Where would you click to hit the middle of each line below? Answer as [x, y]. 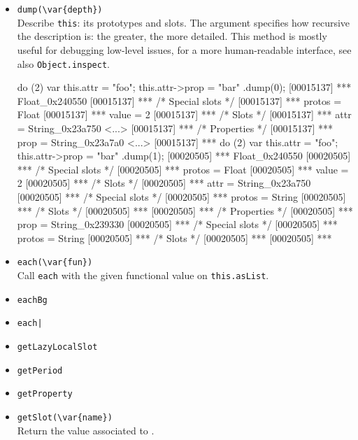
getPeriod [40, 370]
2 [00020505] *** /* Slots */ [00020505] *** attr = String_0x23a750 [164, 183]
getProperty [45, 394]
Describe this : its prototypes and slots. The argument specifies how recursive [184, 22]
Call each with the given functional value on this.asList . [143, 275]
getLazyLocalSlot [57, 347]
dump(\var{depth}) [60, 10]
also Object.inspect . [64, 63]
